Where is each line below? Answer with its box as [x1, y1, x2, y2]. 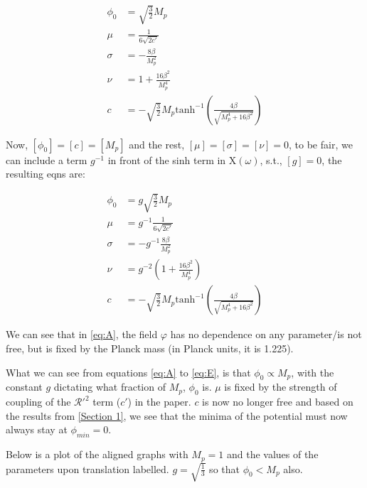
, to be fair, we [289, 136, 353, 151]
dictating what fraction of [53, 379, 166, 394]
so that [209, 461, 240, 476]
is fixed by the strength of [224, 379, 337, 394]
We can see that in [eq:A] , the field [6, 327, 158, 342]
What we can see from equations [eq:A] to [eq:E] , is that [6, 364, 251, 379]
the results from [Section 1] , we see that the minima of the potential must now [6, 408, 348, 423]
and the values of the [226, 447, 319, 462]
